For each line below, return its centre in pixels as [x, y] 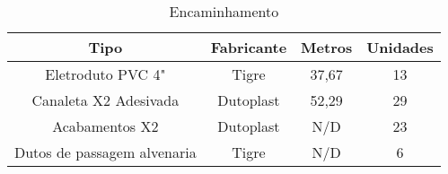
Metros [327, 47]
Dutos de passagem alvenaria [105, 152]
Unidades [400, 47]
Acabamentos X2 [105, 126]
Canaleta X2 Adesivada [105, 100]
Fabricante [249, 47]
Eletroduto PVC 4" [105, 74]
